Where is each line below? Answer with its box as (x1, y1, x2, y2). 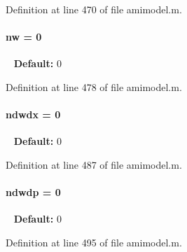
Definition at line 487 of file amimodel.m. (6, 157, 182, 171)
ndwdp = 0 (6, 185, 61, 199)
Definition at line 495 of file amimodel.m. (6, 234, 182, 249)
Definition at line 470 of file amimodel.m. (6, 2, 182, 16)
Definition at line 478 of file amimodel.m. (6, 79, 182, 94)
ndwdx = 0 (6, 107, 61, 122)
